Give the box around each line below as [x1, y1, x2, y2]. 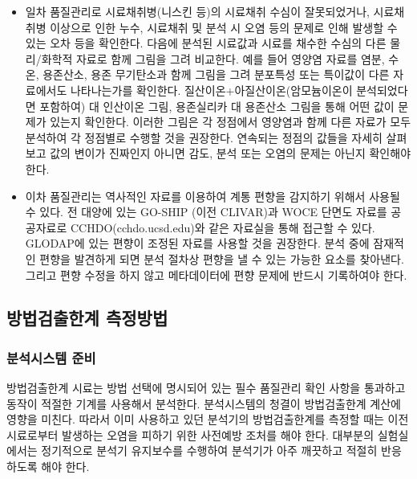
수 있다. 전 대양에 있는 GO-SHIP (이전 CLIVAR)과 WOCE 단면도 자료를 [25, 203, 387, 220]
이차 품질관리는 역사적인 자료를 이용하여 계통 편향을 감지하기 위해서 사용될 [25, 187, 400, 204]
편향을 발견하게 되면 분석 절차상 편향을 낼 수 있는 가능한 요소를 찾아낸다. [39, 250, 404, 267]
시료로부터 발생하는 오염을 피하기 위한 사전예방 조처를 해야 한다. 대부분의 [6, 426, 374, 443]
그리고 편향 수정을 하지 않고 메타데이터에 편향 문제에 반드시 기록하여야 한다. [25, 266, 407, 283]
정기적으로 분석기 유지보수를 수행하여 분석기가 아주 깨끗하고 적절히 [41, 442, 378, 459]
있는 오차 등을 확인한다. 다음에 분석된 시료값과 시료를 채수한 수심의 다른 [25, 35, 387, 51]
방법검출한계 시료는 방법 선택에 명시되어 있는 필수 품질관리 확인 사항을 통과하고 [6, 379, 406, 396]
